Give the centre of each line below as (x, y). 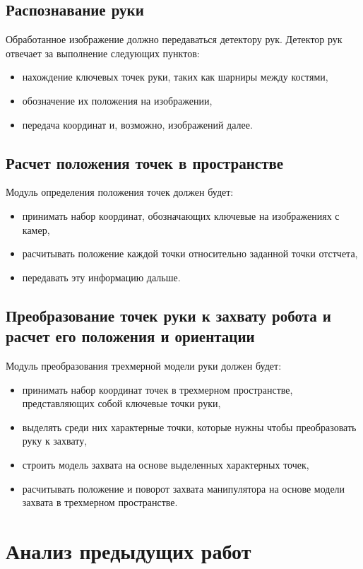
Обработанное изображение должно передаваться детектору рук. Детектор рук (174, 39)
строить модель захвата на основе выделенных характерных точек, (166, 464)
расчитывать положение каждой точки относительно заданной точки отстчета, (190, 253)
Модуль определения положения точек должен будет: (120, 192)
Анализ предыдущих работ (129, 550)
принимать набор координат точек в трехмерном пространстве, (157, 389)
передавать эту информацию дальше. (101, 277)
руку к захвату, (55, 441)
